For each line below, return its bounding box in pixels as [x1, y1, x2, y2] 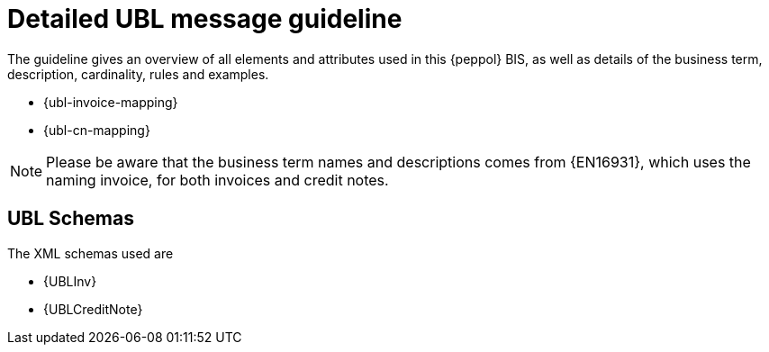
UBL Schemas [7, 207, 134, 230]
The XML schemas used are [7, 245, 174, 261]
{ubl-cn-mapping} [43, 122, 150, 138]
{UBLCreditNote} [43, 301, 143, 317]
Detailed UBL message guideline [7, 4, 403, 34]
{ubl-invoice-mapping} [43, 94, 178, 110]
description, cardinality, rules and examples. [7, 66, 269, 82]
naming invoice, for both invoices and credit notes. [46, 170, 389, 189]
